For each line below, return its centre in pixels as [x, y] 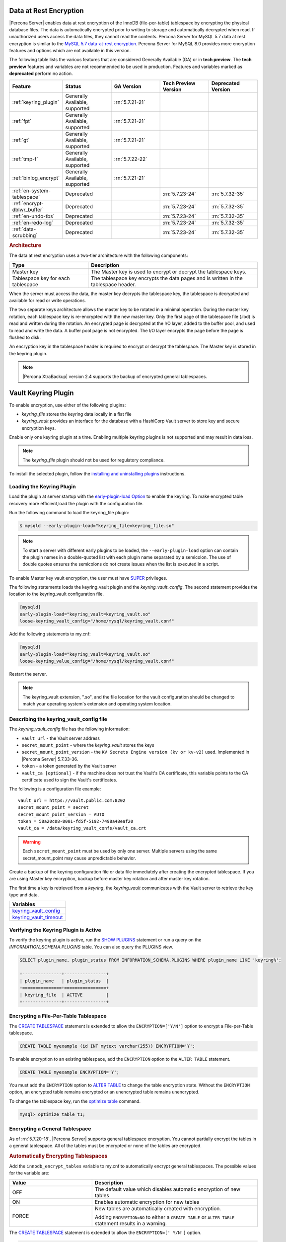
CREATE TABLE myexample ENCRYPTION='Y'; [69, 1072]
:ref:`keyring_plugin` [36, 102]
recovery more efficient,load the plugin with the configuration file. [76, 503]
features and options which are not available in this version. [70, 51]
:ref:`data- [24, 229]
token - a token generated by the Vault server [69, 766]
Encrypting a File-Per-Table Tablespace [58, 1016]
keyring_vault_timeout [37, 918]
